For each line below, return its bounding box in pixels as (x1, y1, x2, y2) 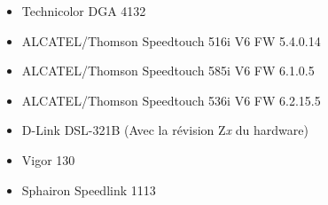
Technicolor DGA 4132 (21, 2, 146, 20)
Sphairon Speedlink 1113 (21, 180, 156, 199)
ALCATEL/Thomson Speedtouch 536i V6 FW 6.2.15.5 (21, 91, 321, 109)
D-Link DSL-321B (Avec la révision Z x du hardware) (21, 121, 308, 139)
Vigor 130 (21, 150, 75, 169)
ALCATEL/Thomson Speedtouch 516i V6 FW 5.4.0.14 (21, 31, 321, 50)
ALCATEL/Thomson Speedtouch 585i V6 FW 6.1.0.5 (21, 61, 315, 80)
